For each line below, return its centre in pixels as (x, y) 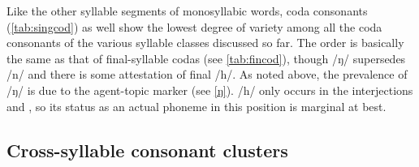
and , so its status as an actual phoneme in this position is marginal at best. (197, 106)
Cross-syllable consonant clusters (147, 150)
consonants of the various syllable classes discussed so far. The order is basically (205, 43)
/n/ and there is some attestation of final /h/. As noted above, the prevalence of (207, 74)
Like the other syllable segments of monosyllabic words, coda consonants (187, 11)
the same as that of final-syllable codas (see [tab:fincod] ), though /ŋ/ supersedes (206, 58)
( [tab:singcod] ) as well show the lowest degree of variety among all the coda (194, 26)
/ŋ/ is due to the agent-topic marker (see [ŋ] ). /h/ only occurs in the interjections (210, 90)
